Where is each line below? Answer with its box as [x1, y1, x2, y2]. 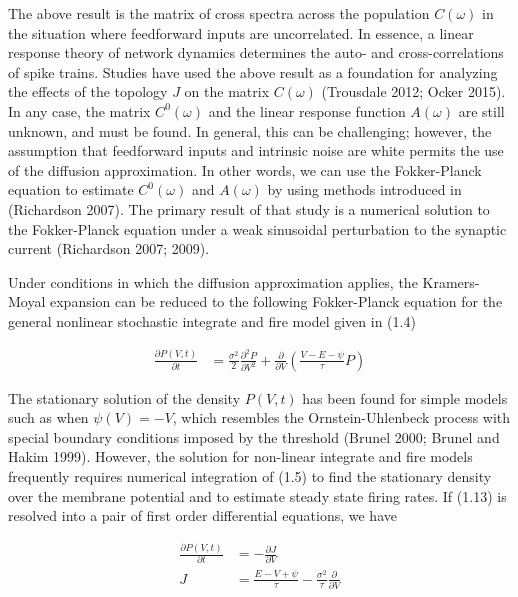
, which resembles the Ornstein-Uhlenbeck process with [172, 407, 511, 428]
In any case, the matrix [8, 100, 151, 121]
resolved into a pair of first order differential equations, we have [8, 505, 397, 526]
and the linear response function [208, 100, 406, 121]
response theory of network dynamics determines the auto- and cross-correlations [8, 42, 504, 63]
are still [458, 100, 505, 121]
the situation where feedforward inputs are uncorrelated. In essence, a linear [8, 22, 474, 43]
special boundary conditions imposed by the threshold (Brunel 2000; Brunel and [8, 426, 500, 447]
